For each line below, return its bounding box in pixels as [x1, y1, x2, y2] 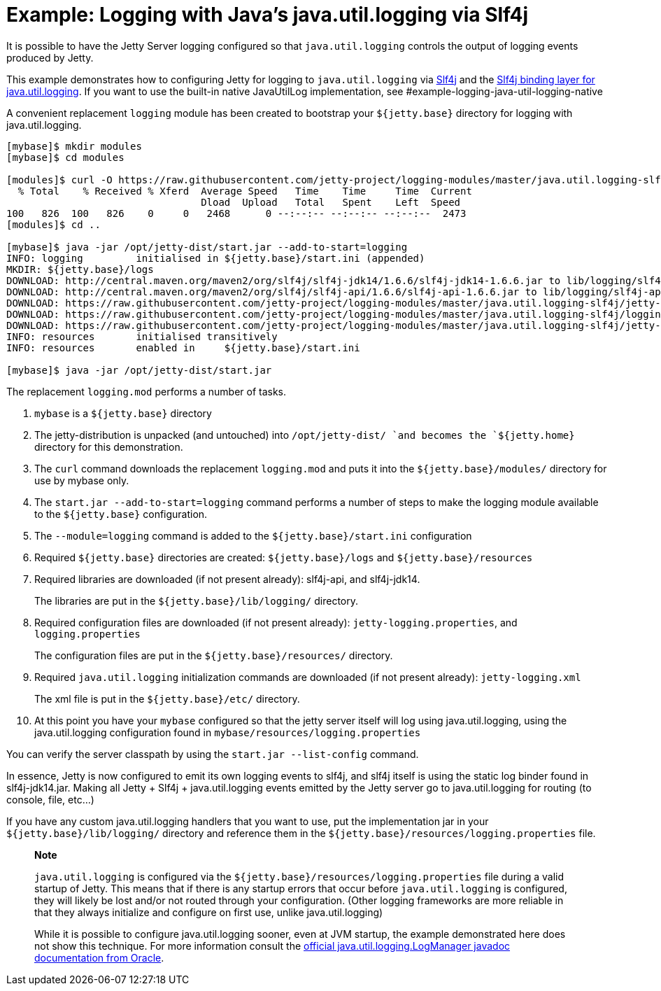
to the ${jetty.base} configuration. [34, 507, 208, 520]
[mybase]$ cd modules [6, 151, 125, 163]
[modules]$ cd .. [6, 218, 101, 230]
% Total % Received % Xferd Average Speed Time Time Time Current [17, 185, 472, 197]
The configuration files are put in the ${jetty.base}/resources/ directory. [34, 649, 393, 661]
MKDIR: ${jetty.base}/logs [6, 263, 154, 275]
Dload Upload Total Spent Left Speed [201, 196, 461, 208]
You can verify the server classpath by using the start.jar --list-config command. [6, 747, 419, 760]
